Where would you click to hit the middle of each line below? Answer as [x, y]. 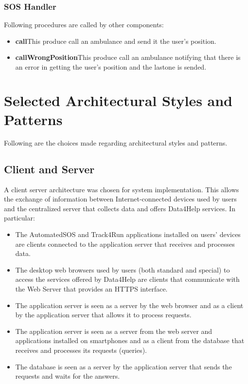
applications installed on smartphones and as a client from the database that [130, 340]
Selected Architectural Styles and [118, 100]
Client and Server [49, 169]
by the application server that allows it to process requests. [103, 315]
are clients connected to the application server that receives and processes [125, 244]
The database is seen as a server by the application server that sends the [124, 366]
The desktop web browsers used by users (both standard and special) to [123, 269]
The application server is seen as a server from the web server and [114, 331]
